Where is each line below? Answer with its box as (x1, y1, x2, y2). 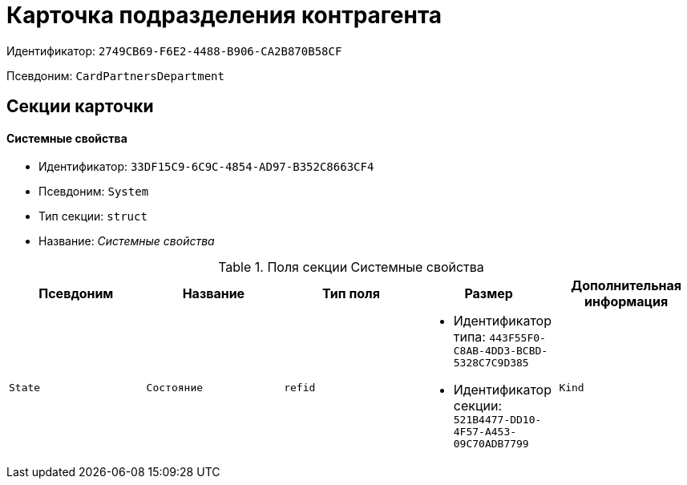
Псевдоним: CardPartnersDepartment (6, 68, 224, 83)
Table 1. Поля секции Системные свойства (218, 259, 484, 276)
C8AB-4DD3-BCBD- (453, 345, 548, 358)
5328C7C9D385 (453, 357, 529, 370)
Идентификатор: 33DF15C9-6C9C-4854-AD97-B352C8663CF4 (38, 160, 374, 174)
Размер (464, 285, 513, 302)
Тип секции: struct (38, 209, 148, 224)
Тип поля (322, 285, 380, 302)
